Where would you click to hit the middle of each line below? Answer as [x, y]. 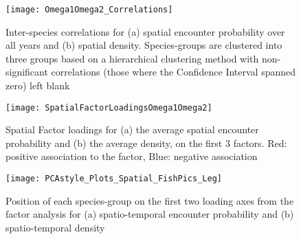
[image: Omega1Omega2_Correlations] [89, 10]
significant [27, 72]
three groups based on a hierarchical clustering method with [132, 58]
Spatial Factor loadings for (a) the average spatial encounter [132, 129]
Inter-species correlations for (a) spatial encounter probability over [145, 31]
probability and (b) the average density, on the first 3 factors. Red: [146, 143]
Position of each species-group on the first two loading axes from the [150, 200]
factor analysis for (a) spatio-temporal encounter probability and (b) [150, 214]
